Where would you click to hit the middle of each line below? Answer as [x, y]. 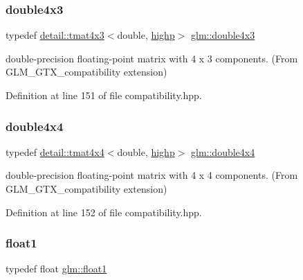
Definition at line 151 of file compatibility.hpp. [104, 95]
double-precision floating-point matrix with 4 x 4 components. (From [152, 175]
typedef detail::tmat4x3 [55, 35]
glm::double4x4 [223, 151]
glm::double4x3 [223, 35]
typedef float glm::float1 [56, 269]
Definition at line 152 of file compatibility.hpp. [104, 212]
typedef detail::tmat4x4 [55, 151]
